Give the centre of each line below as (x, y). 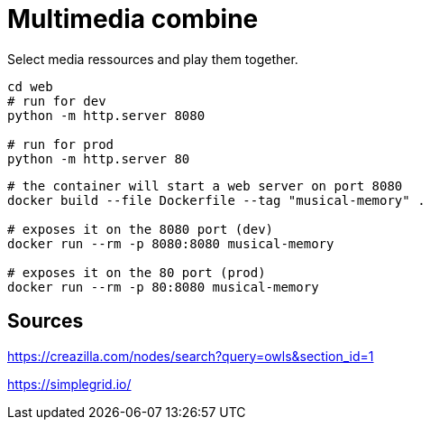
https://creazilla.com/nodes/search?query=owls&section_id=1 (191, 356)
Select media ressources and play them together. (153, 59)
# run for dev (57, 101)
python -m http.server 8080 (106, 115)
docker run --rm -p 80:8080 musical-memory (163, 287)
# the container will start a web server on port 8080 (205, 186)
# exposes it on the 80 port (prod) (137, 272)
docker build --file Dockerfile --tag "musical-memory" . (216, 200)
